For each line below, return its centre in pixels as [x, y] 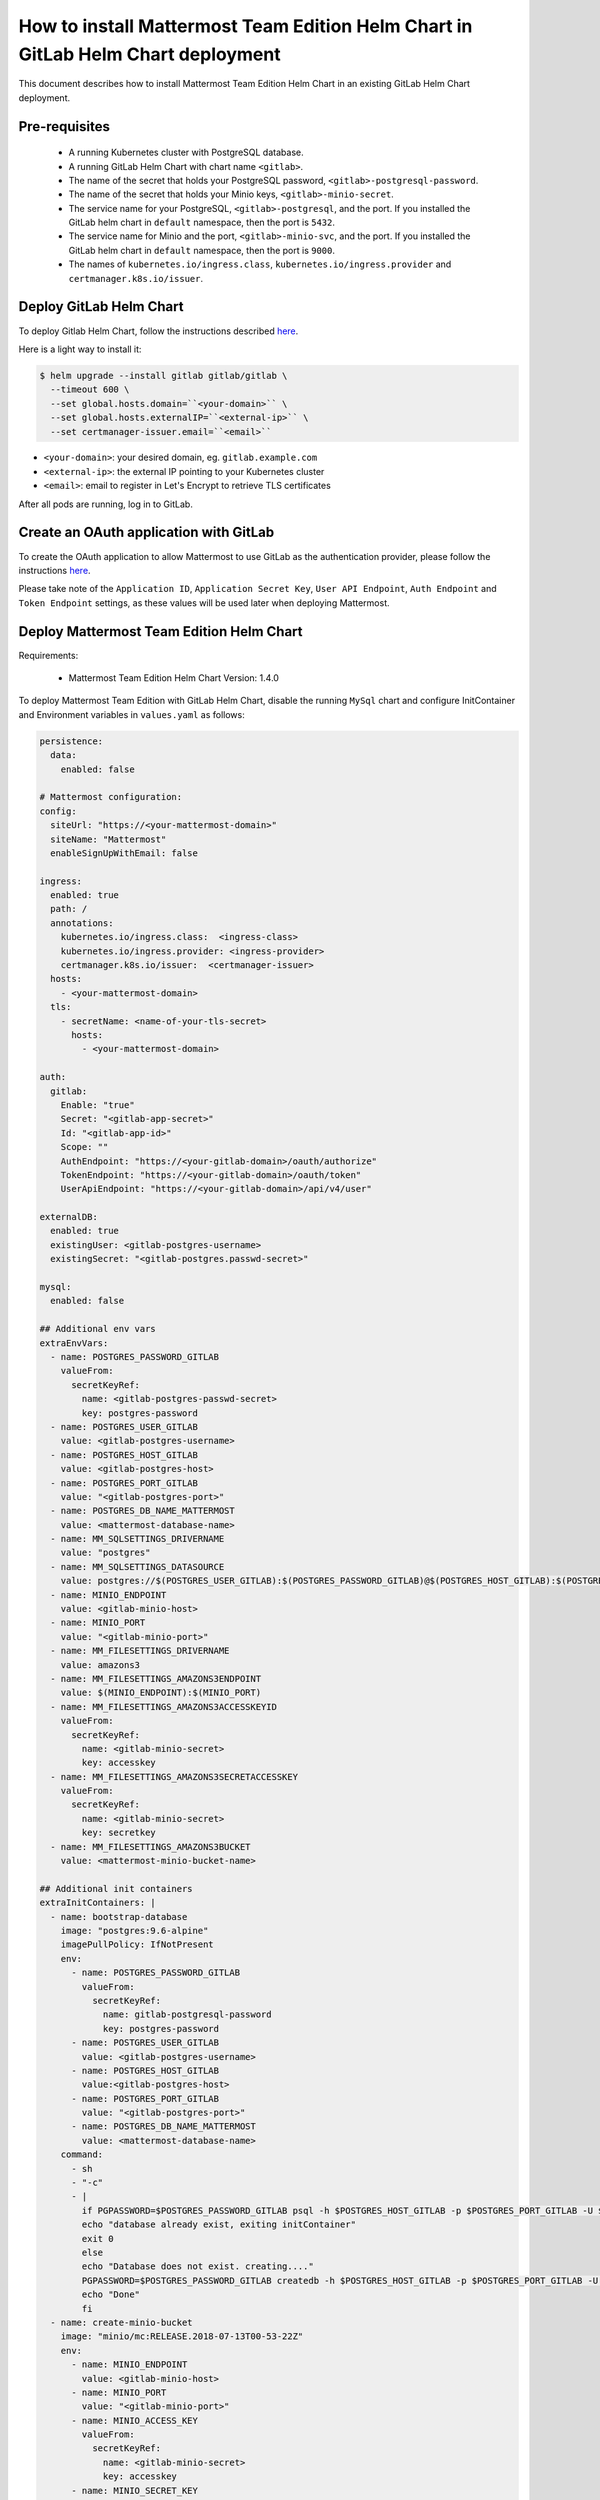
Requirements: [48, 655]
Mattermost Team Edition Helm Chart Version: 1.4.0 [174, 678]
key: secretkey [119, 1833]
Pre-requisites [64, 126]
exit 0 [97, 2238]
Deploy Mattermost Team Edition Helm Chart [161, 631]
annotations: [82, 923]
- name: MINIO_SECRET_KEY [135, 2490]
